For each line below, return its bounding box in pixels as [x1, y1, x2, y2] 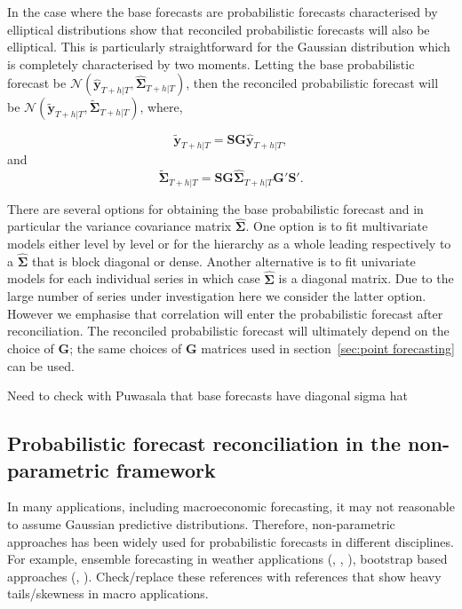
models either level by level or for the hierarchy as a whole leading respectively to [7, 234, 451, 253]
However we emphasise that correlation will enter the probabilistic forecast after [7, 304, 443, 322]
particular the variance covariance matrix [7, 217, 232, 235]
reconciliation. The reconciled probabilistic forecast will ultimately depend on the [7, 321, 450, 340]
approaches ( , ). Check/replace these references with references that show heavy [7, 566, 442, 585]
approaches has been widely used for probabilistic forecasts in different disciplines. [7, 532, 454, 550]
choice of [7, 339, 54, 358]
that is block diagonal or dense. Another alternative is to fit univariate [31, 251, 416, 270]
